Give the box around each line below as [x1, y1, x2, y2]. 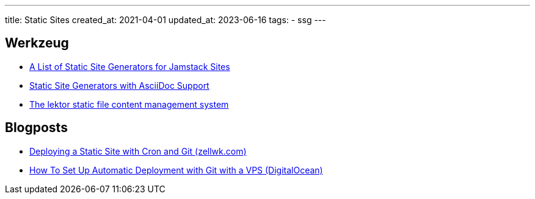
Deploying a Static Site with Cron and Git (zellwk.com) [29, 145, 247, 156]
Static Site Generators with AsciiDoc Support [29, 80, 209, 91]
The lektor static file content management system [29, 99, 229, 110]
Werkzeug [5, 35, 69, 51]
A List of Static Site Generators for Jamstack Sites [29, 61, 230, 72]
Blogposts [5, 120, 68, 136]
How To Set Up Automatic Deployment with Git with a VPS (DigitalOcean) [29, 164, 323, 175]
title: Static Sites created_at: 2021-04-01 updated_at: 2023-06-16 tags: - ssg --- [5, 15, 326, 25]
